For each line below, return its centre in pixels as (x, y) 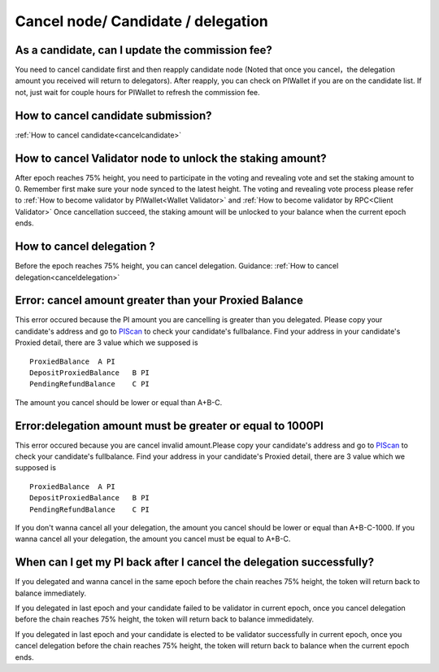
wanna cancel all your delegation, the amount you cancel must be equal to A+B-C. (153, 539)
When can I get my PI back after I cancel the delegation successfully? (195, 563)
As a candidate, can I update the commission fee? (143, 50)
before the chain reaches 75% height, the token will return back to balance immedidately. (165, 619)
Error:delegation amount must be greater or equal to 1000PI (170, 426)
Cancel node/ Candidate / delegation (141, 21)
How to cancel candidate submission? (113, 115)
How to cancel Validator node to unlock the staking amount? (171, 158)
